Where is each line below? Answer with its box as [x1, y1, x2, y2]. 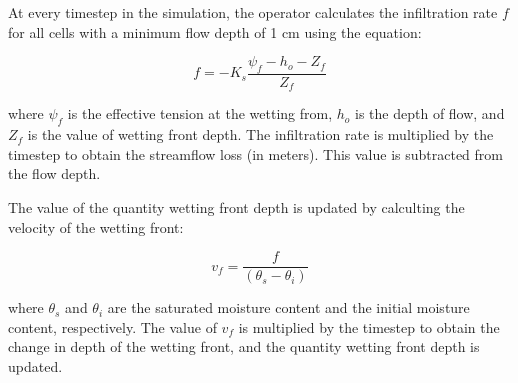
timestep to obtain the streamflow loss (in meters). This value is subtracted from [8, 143, 503, 164]
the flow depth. [8, 163, 101, 184]
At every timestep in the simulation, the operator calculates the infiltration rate [8, 2, 498, 22]
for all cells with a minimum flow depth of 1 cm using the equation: [8, 21, 422, 42]
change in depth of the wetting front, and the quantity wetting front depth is [8, 336, 480, 357]
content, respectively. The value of [8, 316, 217, 337]
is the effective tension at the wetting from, [67, 103, 333, 124]
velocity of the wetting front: [8, 216, 184, 237]
